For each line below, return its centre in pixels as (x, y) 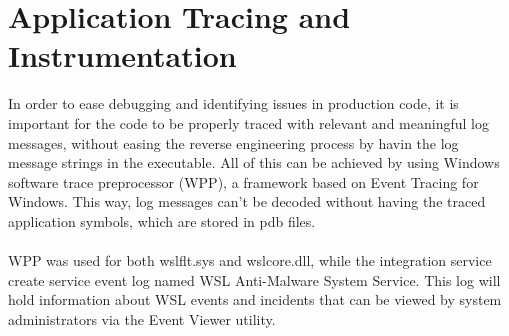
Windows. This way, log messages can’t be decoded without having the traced (247, 201)
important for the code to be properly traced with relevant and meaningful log (248, 122)
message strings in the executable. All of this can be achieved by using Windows (254, 162)
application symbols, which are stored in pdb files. (162, 220)
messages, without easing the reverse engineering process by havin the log (233, 142)
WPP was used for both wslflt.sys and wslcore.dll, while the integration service (250, 260)
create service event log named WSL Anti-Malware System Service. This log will (254, 279)
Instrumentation (122, 55)
